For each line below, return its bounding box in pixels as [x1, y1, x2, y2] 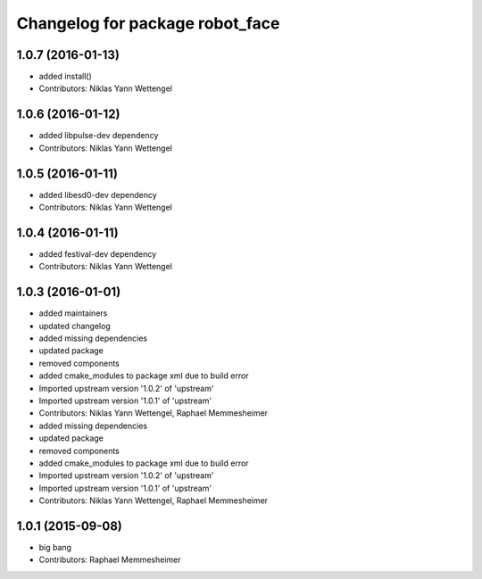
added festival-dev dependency [38, 248, 157, 259]
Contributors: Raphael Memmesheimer [38, 554, 182, 566]
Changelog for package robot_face [16, 13, 280, 33]
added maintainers [38, 308, 108, 318]
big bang [38, 542, 71, 553]
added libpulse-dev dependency [38, 130, 159, 141]
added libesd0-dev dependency [38, 189, 158, 200]
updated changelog [38, 320, 111, 331]
